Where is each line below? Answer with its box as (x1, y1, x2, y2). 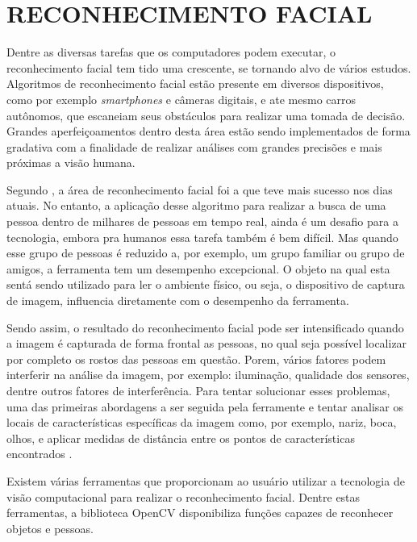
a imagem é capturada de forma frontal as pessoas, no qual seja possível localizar (6, 335, 407, 352)
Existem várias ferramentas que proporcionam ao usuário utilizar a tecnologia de (6, 472, 405, 489)
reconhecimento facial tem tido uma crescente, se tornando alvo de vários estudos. (6, 59, 411, 76)
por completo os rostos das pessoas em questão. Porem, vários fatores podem (6, 350, 386, 367)
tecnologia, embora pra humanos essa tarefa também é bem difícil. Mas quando (6, 228, 398, 245)
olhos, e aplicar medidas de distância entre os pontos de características (6, 429, 355, 446)
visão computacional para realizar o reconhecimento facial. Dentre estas (6, 488, 361, 505)
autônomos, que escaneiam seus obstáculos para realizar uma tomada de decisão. (6, 106, 406, 123)
